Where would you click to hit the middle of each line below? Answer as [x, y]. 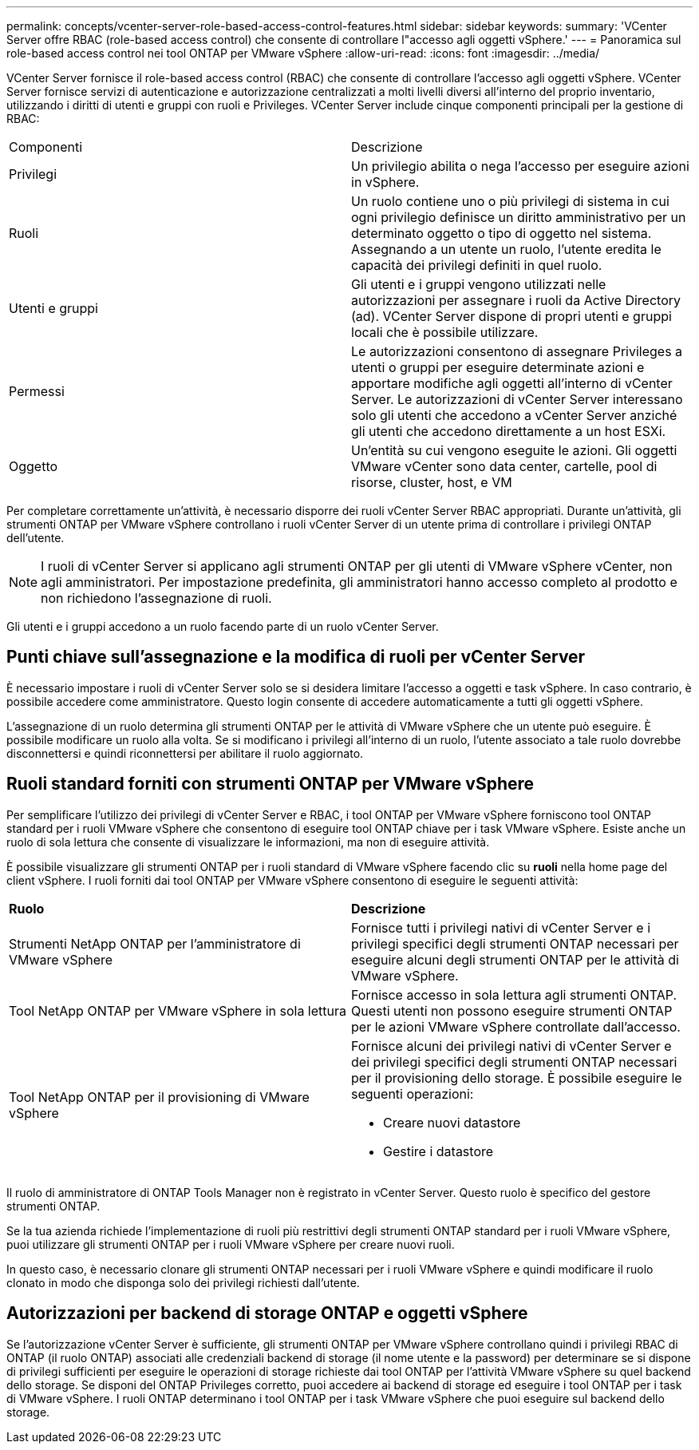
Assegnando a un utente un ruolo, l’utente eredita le [506, 249]
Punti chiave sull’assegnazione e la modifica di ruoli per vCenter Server [296, 657]
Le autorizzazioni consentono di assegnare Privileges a [517, 351]
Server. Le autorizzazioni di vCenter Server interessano [517, 399]
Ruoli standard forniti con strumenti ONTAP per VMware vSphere [271, 784]
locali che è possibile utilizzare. [445, 332]
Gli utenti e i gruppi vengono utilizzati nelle [479, 284]
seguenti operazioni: [413, 1093]
